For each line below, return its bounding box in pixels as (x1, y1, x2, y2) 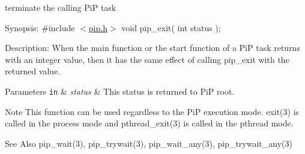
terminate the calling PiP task (5, 1, 116, 13)
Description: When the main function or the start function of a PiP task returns (5, 41, 300, 54)
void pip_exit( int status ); (121, 21, 221, 34)
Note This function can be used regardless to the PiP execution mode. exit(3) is (5, 105, 300, 117)
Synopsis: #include (5, 21, 75, 34)
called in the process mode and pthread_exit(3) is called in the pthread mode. (5, 117, 294, 129)
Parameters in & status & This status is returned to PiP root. (5, 84, 235, 97)
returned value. (5, 65, 61, 77)
